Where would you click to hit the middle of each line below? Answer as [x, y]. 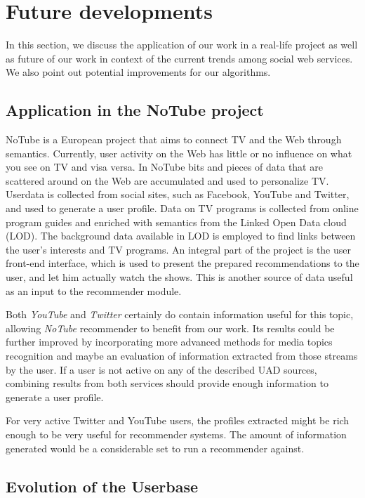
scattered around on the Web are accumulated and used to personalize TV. [167, 180]
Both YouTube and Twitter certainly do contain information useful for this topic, [180, 314]
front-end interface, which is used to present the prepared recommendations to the [182, 263]
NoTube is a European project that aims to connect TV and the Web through [174, 139]
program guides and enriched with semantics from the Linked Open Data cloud [176, 222]
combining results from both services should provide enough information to [167, 383]
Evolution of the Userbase [102, 486]
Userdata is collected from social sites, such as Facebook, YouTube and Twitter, [178, 194]
